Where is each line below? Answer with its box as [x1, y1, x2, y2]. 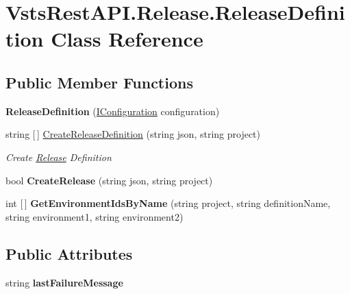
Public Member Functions [5, 71, 193, 93]
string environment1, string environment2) [5, 209, 184, 223]
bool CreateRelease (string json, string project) [5, 173, 213, 187]
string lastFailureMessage [5, 275, 123, 289]
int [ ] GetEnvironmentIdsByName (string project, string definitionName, [5, 196, 331, 210]
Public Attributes [5, 243, 133, 264]
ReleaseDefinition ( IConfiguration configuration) [5, 103, 220, 118]
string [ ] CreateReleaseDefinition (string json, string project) [5, 127, 260, 141]
